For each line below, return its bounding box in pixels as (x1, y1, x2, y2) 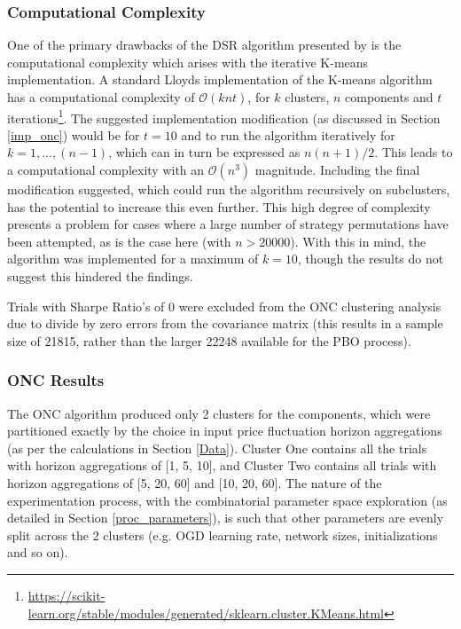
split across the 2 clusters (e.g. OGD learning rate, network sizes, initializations (7, 525, 438, 544)
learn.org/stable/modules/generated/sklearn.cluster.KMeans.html (27, 603, 384, 622)
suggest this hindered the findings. (7, 267, 193, 285)
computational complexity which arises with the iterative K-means (7, 52, 369, 71)
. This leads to (374, 143, 453, 161)
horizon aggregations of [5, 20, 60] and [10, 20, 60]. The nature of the (7, 473, 382, 491)
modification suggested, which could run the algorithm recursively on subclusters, (7, 180, 450, 199)
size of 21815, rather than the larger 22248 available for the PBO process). (7, 331, 411, 350)
